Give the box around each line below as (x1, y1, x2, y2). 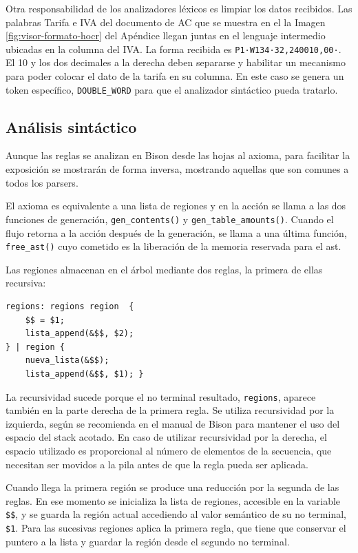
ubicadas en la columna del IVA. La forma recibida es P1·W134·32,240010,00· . (6, 41, 341, 56)
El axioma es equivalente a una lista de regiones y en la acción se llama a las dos (6, 198, 346, 213)
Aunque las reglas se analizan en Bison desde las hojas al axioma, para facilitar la (6, 148, 350, 163)
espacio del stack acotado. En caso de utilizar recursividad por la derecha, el (6, 430, 327, 444)
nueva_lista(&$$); (25, 355, 109, 366)
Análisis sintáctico (6, 116, 137, 137)
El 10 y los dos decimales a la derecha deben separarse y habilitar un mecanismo (6, 55, 346, 70)
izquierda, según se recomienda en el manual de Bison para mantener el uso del (6, 416, 340, 430)
